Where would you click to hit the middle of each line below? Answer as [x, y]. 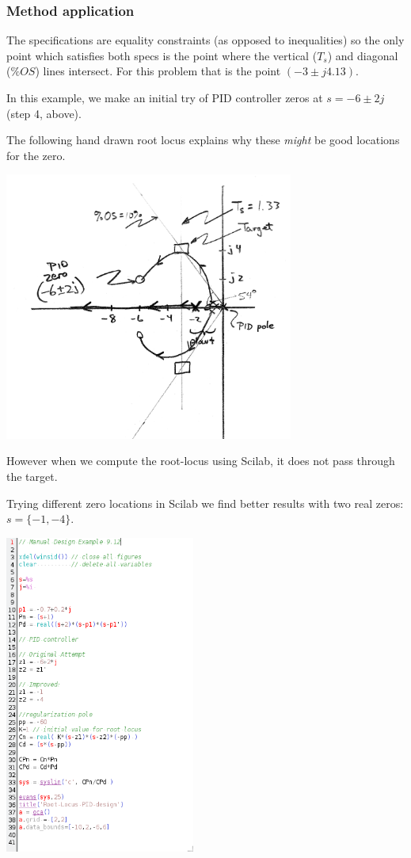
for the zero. [36, 155]
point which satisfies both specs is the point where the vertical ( [162, 55]
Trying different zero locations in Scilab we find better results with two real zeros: [205, 503]
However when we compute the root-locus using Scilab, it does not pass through [201, 461]
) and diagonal [363, 55]
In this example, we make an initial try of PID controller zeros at [165, 97]
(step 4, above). [44, 113]
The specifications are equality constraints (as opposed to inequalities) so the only [205, 40]
